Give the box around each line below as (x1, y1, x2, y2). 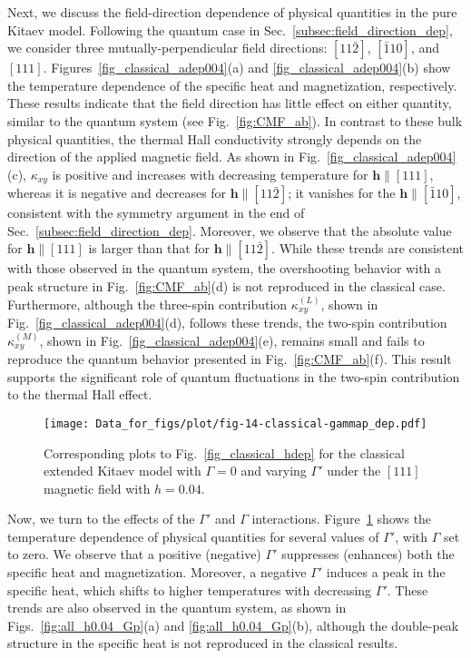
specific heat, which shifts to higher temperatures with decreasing (7, 580, 372, 599)
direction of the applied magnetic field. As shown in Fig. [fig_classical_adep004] (7, 147, 456, 166)
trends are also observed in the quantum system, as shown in (7, 598, 347, 617)
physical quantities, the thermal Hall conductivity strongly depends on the (7, 129, 422, 148)
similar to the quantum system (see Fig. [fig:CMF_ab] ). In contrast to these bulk (7, 111, 463, 130)
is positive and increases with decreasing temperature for (52, 164, 368, 183)
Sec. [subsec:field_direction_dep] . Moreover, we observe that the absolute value (7, 221, 452, 240)
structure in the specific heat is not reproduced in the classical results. (7, 633, 398, 653)
